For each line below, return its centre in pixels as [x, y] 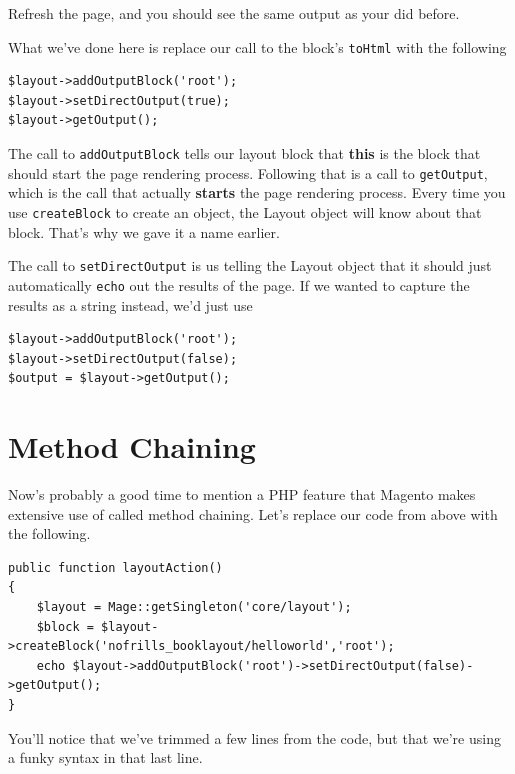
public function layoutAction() [115, 567]
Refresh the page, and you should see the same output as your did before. [234, 13]
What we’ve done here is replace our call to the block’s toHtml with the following [257, 46]
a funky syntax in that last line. [105, 757]
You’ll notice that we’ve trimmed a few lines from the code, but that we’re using [254, 737]
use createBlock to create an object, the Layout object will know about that [245, 211]
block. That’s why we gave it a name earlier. [144, 231]
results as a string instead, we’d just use [130, 304]
